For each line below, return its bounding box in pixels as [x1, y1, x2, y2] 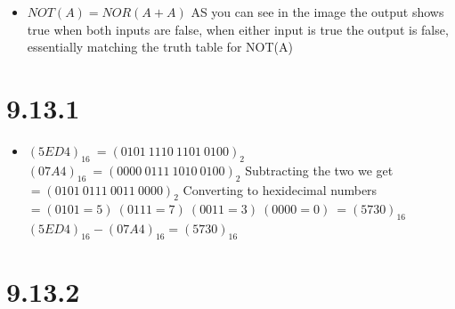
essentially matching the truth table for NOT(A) [27, 37, 293, 56]
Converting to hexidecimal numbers [183, 180, 378, 199]
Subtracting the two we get [245, 160, 394, 179]
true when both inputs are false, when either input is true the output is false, [27, 20, 449, 38]
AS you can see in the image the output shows [191, 3, 444, 20]
